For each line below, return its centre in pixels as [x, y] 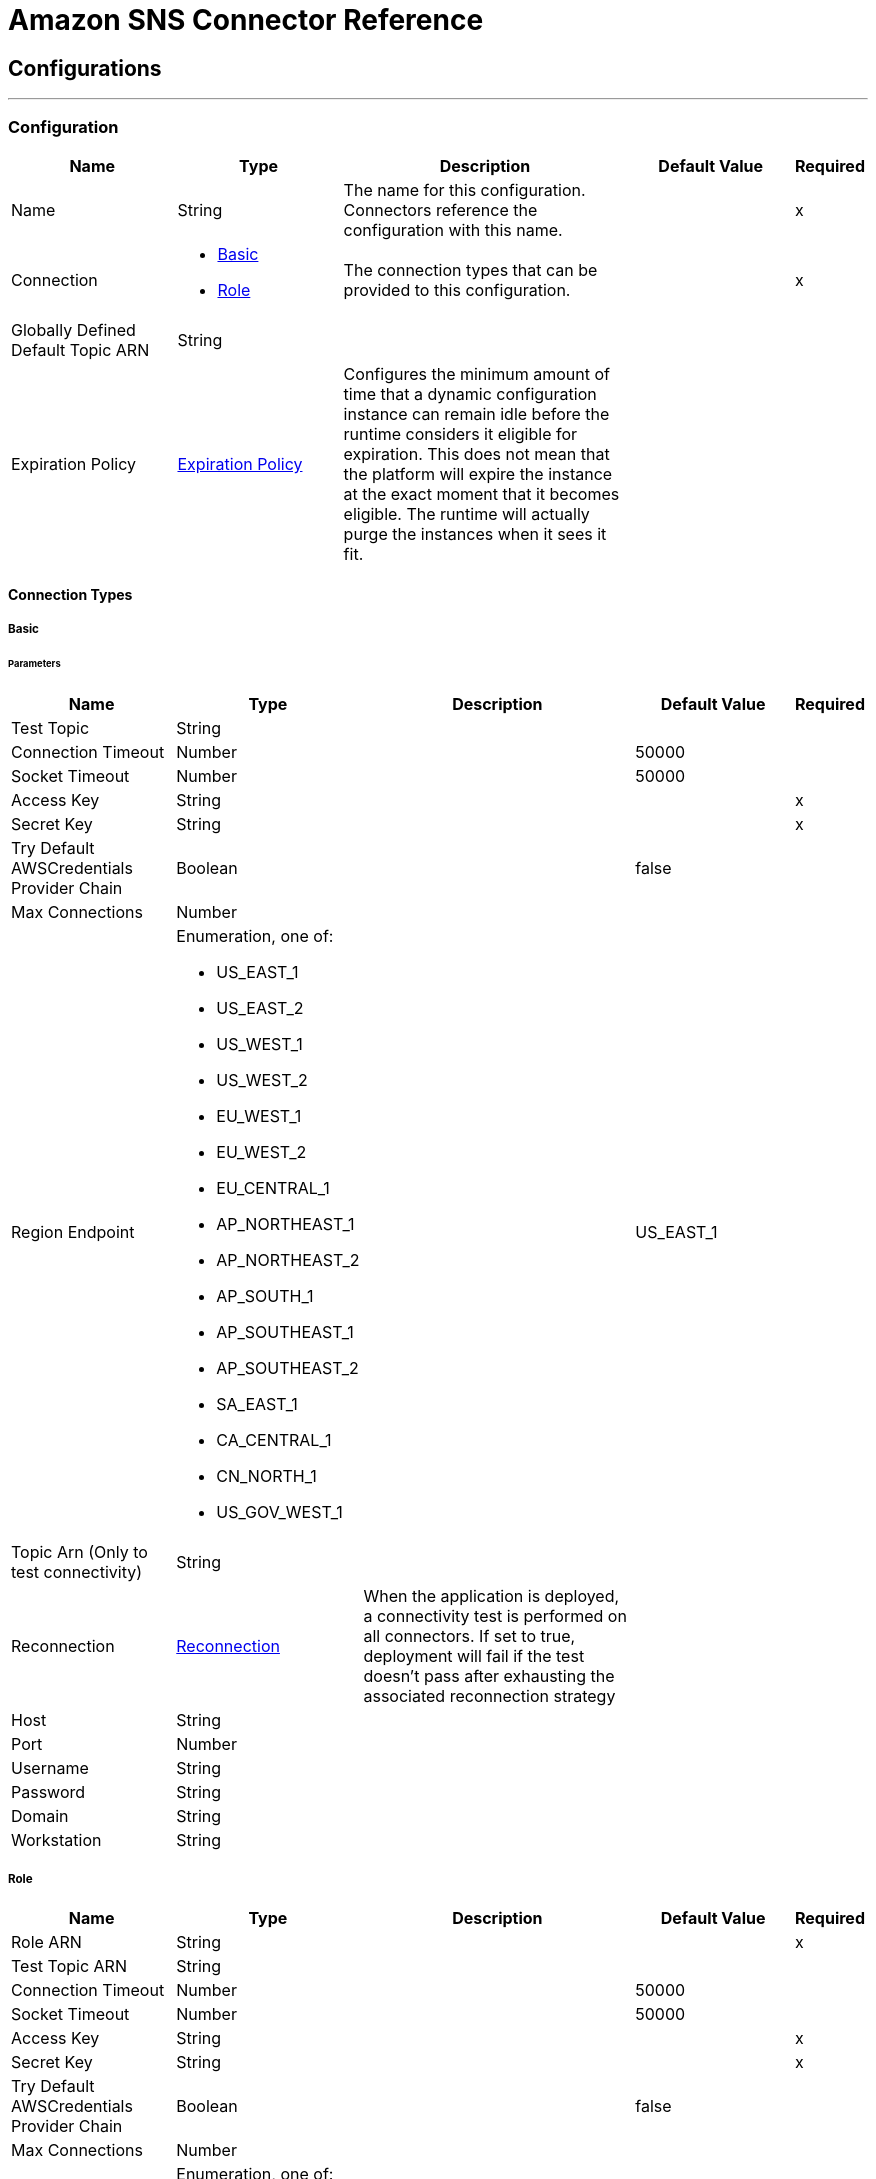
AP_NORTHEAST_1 [285, 1223]
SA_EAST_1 [257, 1403]
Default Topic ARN [80, 349]
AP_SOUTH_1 [265, 1295]
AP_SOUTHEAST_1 [285, 1331]
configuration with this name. [453, 229]
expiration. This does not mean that [476, 453]
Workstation [56, 1839]
